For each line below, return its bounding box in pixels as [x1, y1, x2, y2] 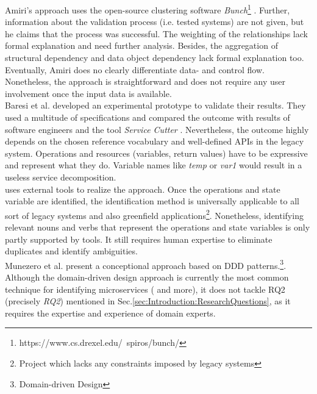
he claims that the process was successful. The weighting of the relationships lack [5, 27, 308, 40]
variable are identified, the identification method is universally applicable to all [5, 195, 299, 207]
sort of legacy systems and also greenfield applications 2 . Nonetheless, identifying [5, 207, 304, 221]
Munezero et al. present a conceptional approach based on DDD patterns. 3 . [5, 257, 287, 271]
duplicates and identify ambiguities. [5, 245, 138, 257]
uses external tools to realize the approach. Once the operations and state [5, 182, 280, 195]
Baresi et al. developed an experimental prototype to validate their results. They [5, 99, 306, 112]
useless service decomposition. [5, 170, 116, 183]
